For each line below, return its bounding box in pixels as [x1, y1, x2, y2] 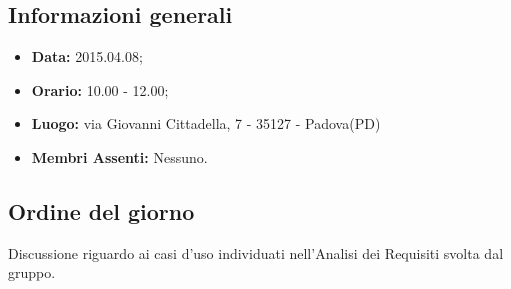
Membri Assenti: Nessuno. [31, 146, 208, 167]
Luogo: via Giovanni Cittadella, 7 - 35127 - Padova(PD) [31, 113, 381, 134]
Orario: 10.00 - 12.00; [31, 79, 169, 100]
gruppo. [8, 262, 56, 283]
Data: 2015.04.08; [31, 46, 143, 67]
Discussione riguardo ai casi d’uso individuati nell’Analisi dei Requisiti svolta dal [8, 242, 504, 263]
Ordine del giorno [8, 195, 195, 226]
